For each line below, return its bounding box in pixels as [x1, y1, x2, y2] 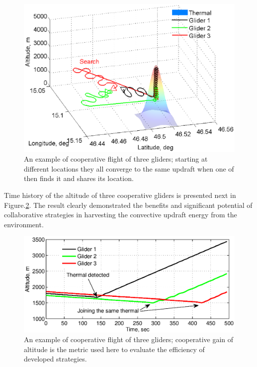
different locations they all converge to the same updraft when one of [24, 163, 234, 174]
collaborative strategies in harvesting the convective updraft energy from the [4, 209, 237, 220]
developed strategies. [24, 354, 87, 364]
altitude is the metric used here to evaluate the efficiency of [24, 344, 205, 354]
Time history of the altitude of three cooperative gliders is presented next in [4, 189, 236, 200]
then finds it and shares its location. [24, 173, 134, 183]
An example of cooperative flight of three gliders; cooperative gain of [24, 334, 234, 345]
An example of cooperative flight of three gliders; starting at [24, 154, 208, 164]
